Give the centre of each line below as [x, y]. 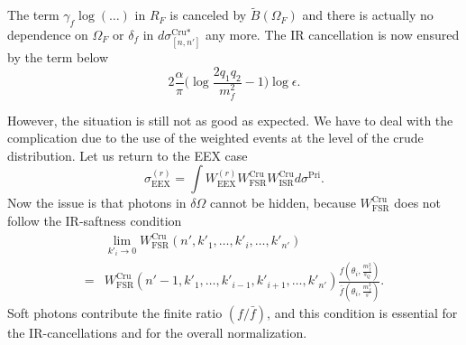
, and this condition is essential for [362, 312]
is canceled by [208, 15]
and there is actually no [368, 15]
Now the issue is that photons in [97, 203]
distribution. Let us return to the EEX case [128, 155]
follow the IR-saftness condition [95, 221]
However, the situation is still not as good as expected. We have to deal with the [230, 120]
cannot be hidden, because [283, 203]
